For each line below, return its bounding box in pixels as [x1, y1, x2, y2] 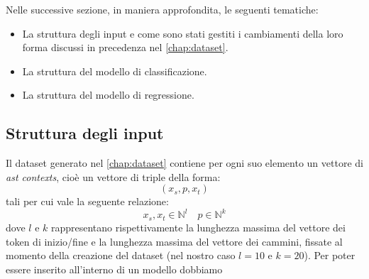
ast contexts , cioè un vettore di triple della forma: [6, 169, 221, 184]
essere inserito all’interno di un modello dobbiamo [6, 261, 223, 276]
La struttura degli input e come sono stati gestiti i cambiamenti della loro [22, 26, 343, 40]
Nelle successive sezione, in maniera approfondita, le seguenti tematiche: [6, 2, 319, 16]
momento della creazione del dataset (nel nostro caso [6, 248, 236, 263]
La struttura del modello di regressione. [22, 87, 194, 102]
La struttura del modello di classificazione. [22, 63, 207, 78]
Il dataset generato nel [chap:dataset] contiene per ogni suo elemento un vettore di [6, 155, 363, 170]
